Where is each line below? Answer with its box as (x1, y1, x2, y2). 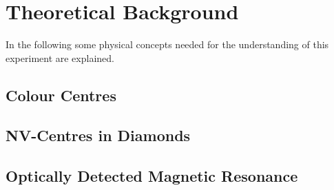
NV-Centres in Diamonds (6, 125, 191, 146)
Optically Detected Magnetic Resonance (6, 165, 298, 187)
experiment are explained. (6, 50, 114, 65)
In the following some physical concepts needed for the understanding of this (6, 37, 329, 52)
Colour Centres (6, 84, 116, 105)
